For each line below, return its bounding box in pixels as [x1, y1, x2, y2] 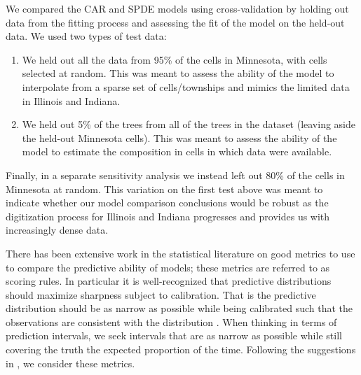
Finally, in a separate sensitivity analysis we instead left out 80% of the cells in [6, 167, 345, 182]
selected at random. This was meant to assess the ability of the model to [22, 66, 334, 80]
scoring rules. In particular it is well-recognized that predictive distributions [6, 274, 332, 288]
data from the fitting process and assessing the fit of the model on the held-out [6, 15, 345, 29]
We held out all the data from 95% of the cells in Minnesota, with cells [22, 52, 327, 66]
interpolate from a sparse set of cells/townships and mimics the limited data [22, 79, 350, 94]
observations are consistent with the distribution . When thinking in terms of [6, 314, 337, 329]
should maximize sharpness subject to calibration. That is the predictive [6, 287, 316, 302]
